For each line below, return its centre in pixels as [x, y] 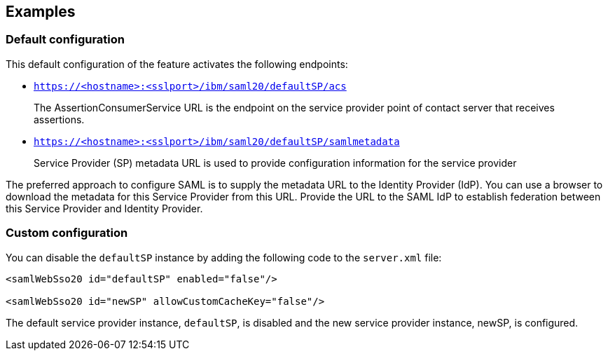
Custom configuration [67, 233]
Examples [41, 12]
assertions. [59, 119]
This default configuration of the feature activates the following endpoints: [177, 64]
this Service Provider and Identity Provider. [104, 208]
